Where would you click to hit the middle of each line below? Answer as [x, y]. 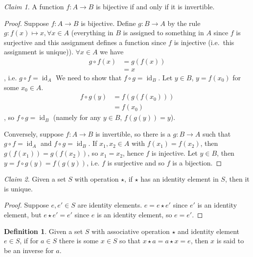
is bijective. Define [108, 23]
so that [130, 241]
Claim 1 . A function [34, 6]
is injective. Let [174, 153]
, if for [29, 241]
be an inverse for [29, 250]
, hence [133, 153]
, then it [237, 179]
